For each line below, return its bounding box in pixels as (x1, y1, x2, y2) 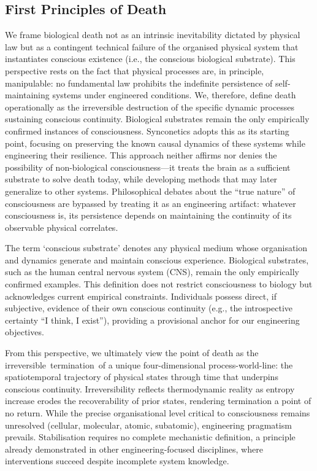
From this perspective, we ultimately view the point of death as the (5, 346, 259, 359)
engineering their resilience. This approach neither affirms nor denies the (5, 149, 277, 162)
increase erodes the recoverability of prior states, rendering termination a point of (5, 394, 311, 407)
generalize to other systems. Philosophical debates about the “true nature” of (5, 184, 296, 197)
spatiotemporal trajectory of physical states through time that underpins (5, 370, 278, 383)
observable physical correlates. (5, 220, 118, 233)
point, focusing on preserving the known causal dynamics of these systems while (5, 136, 305, 149)
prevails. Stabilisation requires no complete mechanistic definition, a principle (5, 430, 296, 443)
